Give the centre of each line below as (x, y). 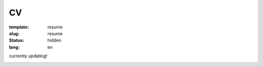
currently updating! (28, 56)
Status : (17, 40)
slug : (14, 33)
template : (19, 27)
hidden (55, 40)
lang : (14, 47)
